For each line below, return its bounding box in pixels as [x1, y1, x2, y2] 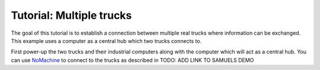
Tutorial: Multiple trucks [11, 9, 132, 22]
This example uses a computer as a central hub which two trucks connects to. [11, 37, 202, 44]
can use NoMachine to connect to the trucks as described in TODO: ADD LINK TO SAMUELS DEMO [11, 56, 254, 64]
